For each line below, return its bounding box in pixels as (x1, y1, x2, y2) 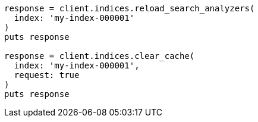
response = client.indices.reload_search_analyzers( (4, 4, 255, 13)
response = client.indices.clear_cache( (4, 51, 195, 61)
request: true (14, 70, 80, 80)
